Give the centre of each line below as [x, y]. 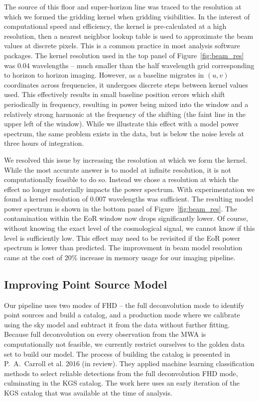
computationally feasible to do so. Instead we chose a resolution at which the [121, 179]
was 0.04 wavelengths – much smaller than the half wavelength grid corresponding [129, 65]
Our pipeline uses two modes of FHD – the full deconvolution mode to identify [124, 305]
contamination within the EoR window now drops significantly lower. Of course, [126, 218]
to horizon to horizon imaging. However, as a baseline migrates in [104, 75]
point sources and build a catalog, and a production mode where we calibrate [122, 315]
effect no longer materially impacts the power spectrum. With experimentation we [129, 189]
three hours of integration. [44, 143]
